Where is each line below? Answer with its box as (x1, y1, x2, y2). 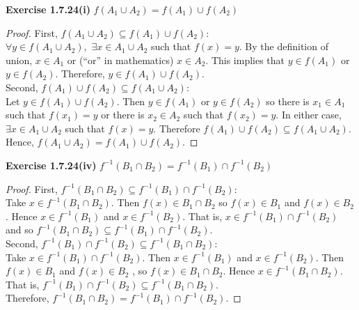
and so (6, 222, 33, 237)
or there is (101, 107, 145, 122)
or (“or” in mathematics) (67, 52, 174, 67)
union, (6, 52, 33, 67)
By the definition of (245, 39, 328, 54)
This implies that (211, 52, 285, 67)
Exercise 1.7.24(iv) (6, 157, 97, 172)
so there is (266, 93, 310, 108)
